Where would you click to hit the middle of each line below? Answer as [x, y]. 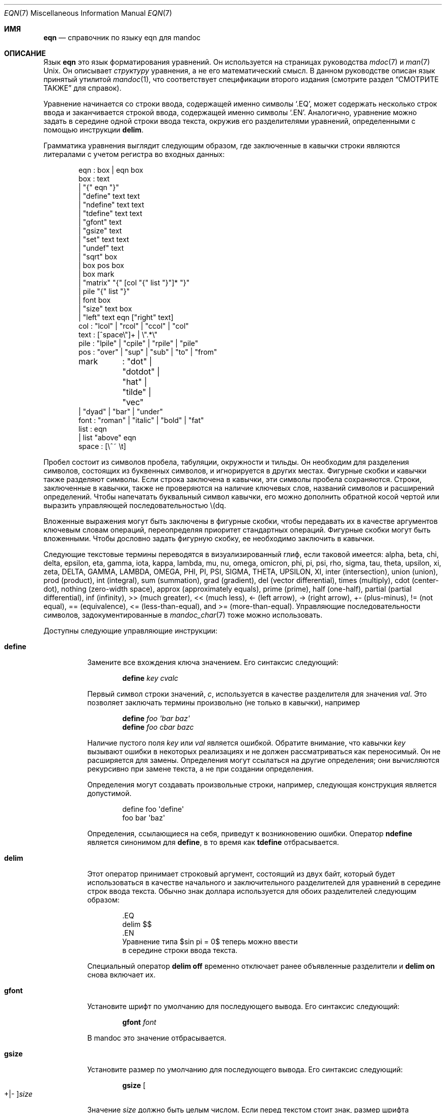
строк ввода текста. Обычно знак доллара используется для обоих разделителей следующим [252, 891]
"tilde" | [137, 392]
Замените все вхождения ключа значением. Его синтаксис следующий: [213, 662]
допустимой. [109, 793]
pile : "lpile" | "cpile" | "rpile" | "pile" [138, 343]
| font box [95, 300]
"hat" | [135, 382]
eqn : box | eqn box [111, 170]
